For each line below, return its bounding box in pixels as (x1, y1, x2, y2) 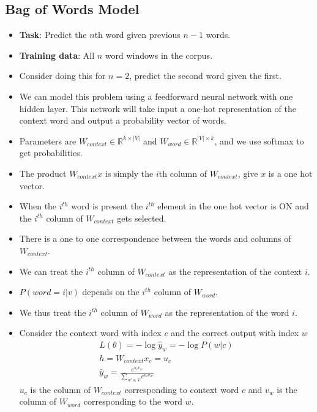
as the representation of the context (168, 264, 302, 277)
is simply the (105, 167, 154, 179)
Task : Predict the (19, 28, 87, 41)
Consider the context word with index (19, 326, 162, 339)
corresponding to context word (124, 383, 239, 395)
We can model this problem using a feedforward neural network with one (19, 89, 293, 102)
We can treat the (19, 264, 83, 277)
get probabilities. (19, 146, 83, 159)
